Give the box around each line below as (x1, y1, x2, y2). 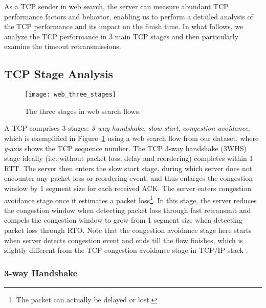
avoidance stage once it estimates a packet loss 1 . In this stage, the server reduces (4, 193, 257, 205)
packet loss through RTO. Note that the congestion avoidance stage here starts (4, 225, 252, 235)
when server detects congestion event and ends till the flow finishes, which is (4, 234, 243, 245)
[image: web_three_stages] (25, 91, 116, 99)
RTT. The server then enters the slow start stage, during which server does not (4, 162, 253, 173)
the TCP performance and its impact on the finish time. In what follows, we (4, 21, 243, 32)
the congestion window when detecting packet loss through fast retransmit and (4, 204, 251, 215)
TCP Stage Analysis (4, 66, 114, 82)
